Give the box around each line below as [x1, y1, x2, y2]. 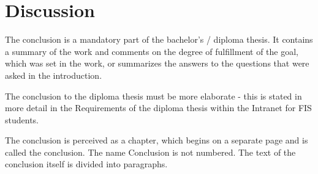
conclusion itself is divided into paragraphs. [5, 158, 168, 170]
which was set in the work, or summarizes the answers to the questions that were [5, 57, 309, 70]
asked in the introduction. [5, 68, 102, 81]
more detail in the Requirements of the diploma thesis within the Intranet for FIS [5, 101, 312, 114]
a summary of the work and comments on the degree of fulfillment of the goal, [5, 45, 298, 57]
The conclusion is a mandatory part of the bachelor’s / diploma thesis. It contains [5, 33, 313, 46]
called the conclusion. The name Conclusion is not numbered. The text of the [5, 145, 296, 158]
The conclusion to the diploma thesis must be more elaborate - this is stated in [5, 89, 302, 102]
